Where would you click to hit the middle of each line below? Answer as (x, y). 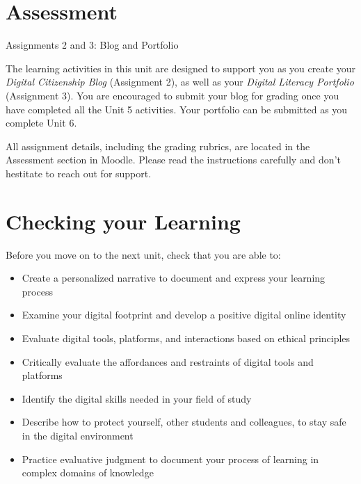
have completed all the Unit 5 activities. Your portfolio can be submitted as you (177, 109)
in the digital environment (78, 435)
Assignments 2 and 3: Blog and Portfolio (92, 45)
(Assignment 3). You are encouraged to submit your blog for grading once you (173, 95)
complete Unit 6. (41, 123)
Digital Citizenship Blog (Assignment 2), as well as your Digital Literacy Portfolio (180, 82)
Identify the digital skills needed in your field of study (137, 398)
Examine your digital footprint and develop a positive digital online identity (184, 315)
